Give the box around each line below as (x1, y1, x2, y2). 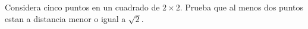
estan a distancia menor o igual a (5, 12, 126, 24)
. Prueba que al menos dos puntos (180, 1, 303, 13)
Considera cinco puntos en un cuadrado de (5, 1, 160, 13)
